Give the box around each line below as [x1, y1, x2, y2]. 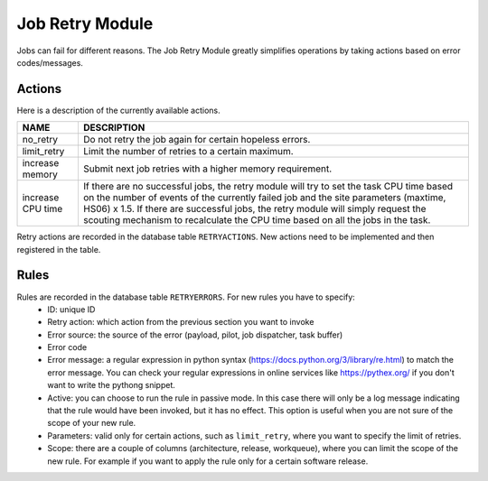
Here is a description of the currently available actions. [16, 105, 221, 116]
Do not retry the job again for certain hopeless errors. [82, 134, 311, 146]
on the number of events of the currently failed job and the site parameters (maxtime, [82, 191, 446, 204]
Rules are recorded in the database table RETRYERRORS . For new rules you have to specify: [16, 291, 356, 302]
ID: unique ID [47, 303, 96, 315]
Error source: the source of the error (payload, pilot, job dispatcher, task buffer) [47, 329, 343, 340]
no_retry [22, 134, 59, 146]
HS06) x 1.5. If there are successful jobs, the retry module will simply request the [82, 203, 427, 216]
